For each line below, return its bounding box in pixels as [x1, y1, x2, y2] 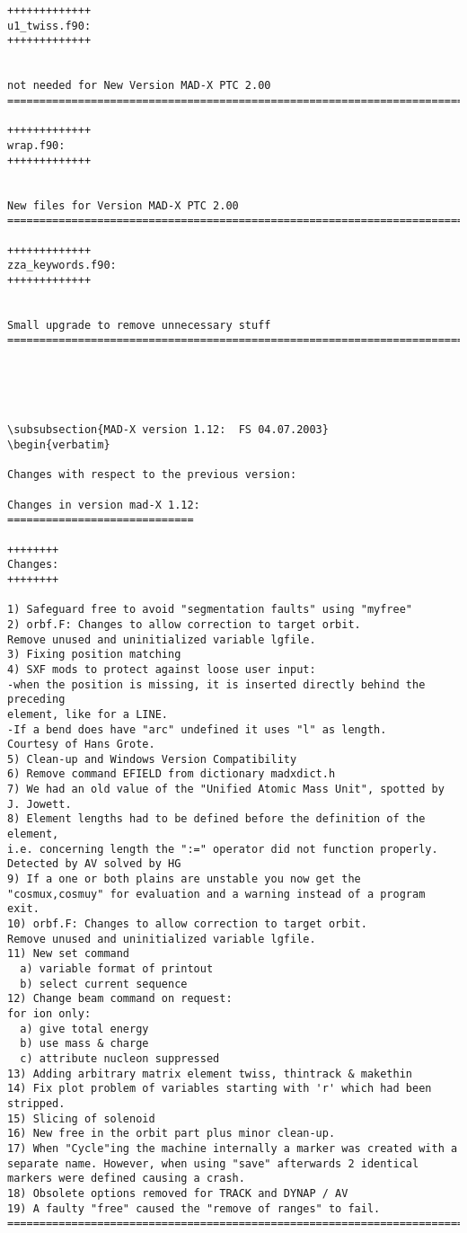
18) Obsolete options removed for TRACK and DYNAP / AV [7, 1186, 348, 1200]
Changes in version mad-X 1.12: [7, 498, 200, 511]
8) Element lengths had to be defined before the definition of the [7, 812, 426, 826]
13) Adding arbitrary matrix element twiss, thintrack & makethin [7, 1067, 413, 1080]
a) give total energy [20, 1022, 149, 1035]
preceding [7, 693, 66, 706]
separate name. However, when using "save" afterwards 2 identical [7, 1157, 419, 1170]
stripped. [7, 1096, 66, 1110]
